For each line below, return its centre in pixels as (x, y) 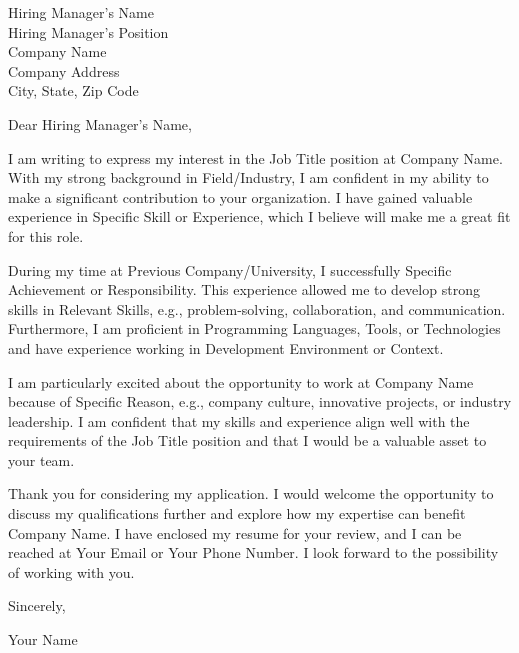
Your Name (43, 639)
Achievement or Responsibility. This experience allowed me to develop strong (244, 289)
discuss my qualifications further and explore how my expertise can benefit (237, 513)
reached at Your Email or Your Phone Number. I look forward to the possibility (253, 552)
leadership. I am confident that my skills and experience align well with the (239, 420)
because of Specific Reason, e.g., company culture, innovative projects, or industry (260, 401)
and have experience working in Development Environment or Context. (226, 347)
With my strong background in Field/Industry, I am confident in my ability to (248, 177)
